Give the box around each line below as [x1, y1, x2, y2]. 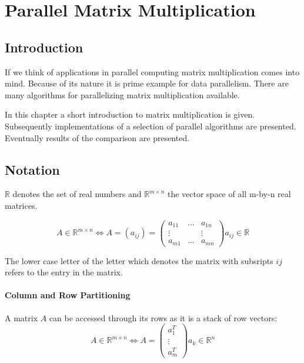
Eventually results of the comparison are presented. [5, 131, 190, 144]
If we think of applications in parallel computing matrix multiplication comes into [5, 65, 300, 78]
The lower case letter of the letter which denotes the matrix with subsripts [5, 254, 273, 267]
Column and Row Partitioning [5, 289, 131, 301]
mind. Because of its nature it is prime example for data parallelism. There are [5, 77, 289, 89]
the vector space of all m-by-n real [167, 188, 291, 200]
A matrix [5, 311, 38, 324]
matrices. [5, 199, 38, 211]
